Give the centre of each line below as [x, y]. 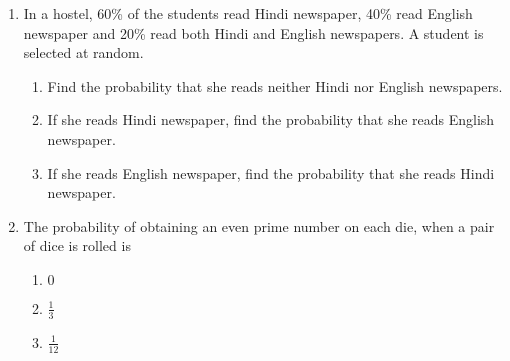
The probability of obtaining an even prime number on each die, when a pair [259, 225]
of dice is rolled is [77, 245]
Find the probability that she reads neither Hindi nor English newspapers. [275, 85]
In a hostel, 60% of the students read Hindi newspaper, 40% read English [248, 13]
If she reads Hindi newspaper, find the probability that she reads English [271, 119]
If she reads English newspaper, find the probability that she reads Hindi [271, 172]
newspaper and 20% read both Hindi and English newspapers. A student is [253, 32]
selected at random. [83, 52]
